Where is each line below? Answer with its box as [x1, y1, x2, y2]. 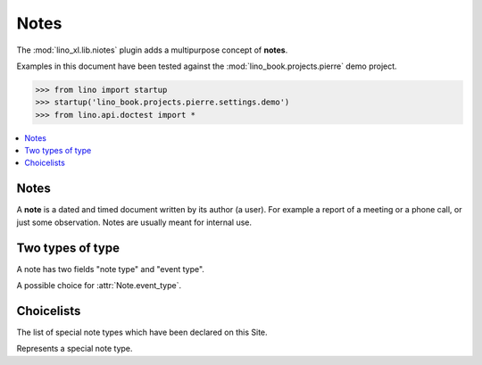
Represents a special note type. [16, 344, 133, 354]
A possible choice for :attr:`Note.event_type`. [16, 280, 182, 291]
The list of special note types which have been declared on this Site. [16, 327, 268, 337]
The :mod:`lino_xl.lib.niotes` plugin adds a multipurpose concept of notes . [16, 45, 288, 55]
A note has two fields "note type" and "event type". [16, 263, 205, 274]
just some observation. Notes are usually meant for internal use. [16, 217, 253, 228]
